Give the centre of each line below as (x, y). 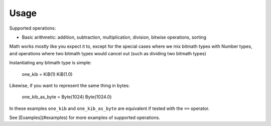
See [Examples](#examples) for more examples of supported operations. (85, 117)
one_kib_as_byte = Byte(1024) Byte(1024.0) (67, 97)
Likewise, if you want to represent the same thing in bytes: (70, 85)
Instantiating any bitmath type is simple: (50, 63)
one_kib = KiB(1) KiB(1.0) (47, 74)
